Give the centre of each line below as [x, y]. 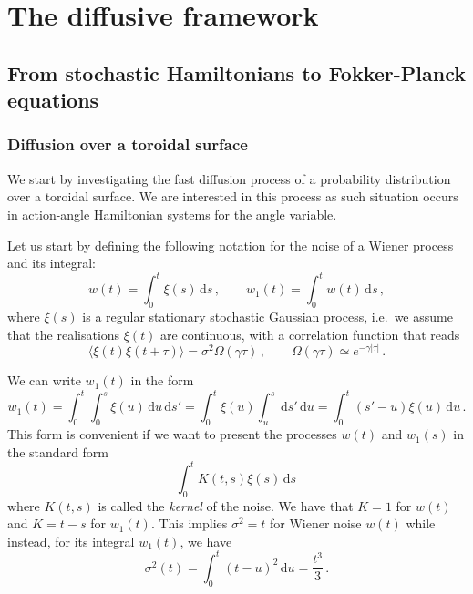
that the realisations [64, 334]
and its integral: [51, 263]
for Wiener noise [316, 523]
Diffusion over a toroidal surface [128, 144]
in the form [162, 380]
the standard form [58, 451]
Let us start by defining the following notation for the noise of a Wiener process [231, 245]
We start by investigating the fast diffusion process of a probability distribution [229, 178]
